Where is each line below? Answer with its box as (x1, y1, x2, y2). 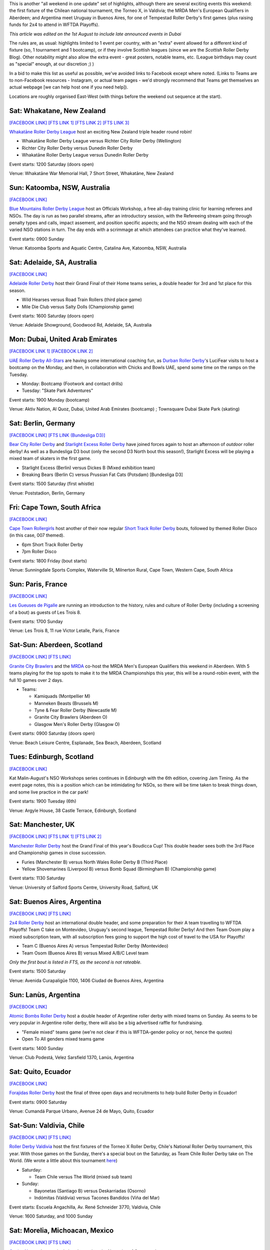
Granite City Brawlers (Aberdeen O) (34, 714, 107, 720)
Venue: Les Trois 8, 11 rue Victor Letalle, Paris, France (9, 627, 119, 633)
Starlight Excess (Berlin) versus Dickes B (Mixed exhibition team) (21, 464, 155, 470)
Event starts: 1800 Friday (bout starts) (9, 557, 87, 563)
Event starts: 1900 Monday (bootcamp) (9, 396, 90, 402)
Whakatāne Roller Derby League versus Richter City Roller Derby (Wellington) (21, 138, 182, 144)
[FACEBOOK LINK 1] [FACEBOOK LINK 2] (9, 348, 93, 354)
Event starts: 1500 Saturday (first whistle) (9, 480, 94, 487)
